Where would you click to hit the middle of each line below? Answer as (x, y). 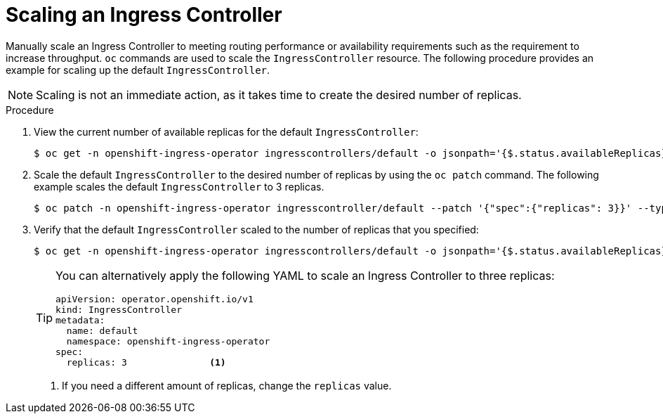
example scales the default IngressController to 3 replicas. (179, 186)
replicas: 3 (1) (146, 362)
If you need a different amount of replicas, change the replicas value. (227, 385)
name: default (102, 330)
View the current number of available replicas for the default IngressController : (226, 131)
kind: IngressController (119, 309)
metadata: (80, 320)
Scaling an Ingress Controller (144, 15)
